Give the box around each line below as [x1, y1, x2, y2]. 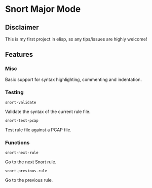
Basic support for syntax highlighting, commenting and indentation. [5, 76, 142, 82]
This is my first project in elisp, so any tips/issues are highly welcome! [5, 36, 147, 42]
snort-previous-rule [5, 169, 48, 174]
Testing [5, 89, 24, 96]
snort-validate [5, 100, 37, 105]
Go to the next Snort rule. [5, 159, 57, 165]
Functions [5, 139, 30, 146]
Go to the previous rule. [5, 177, 53, 183]
